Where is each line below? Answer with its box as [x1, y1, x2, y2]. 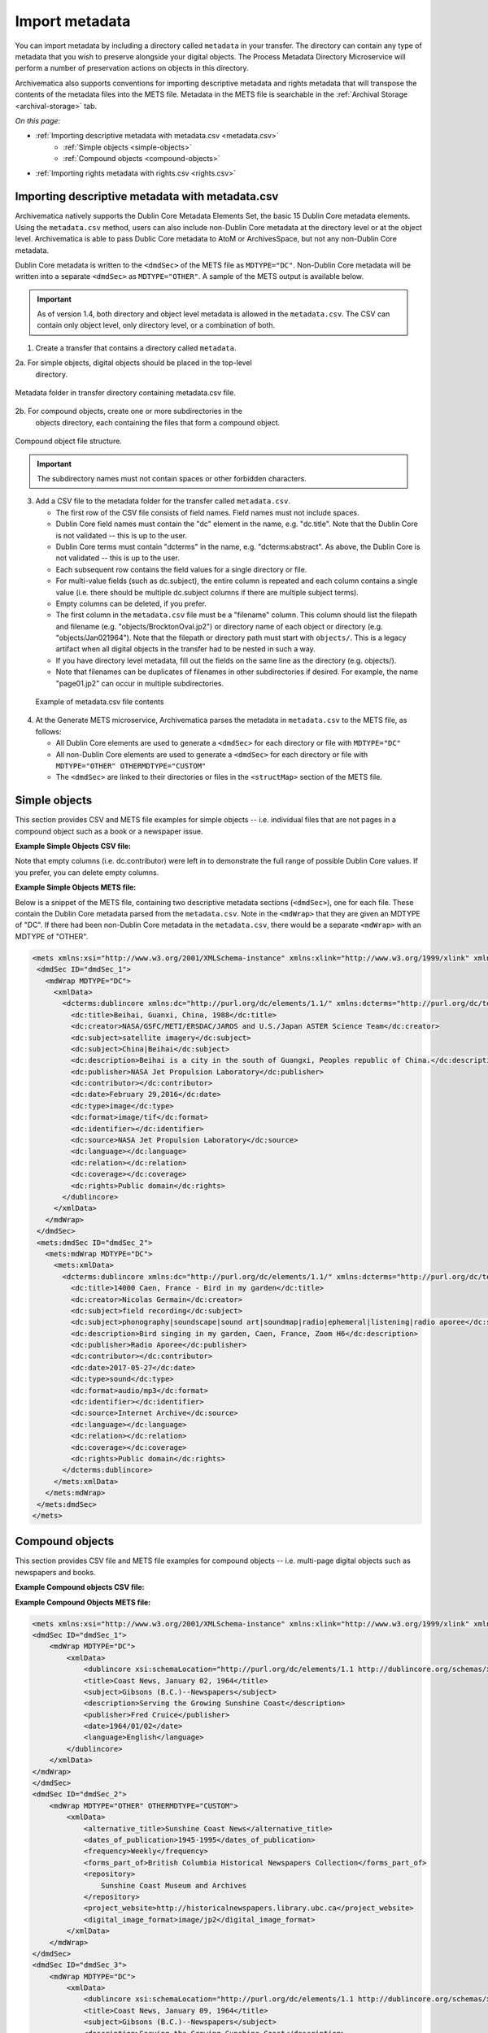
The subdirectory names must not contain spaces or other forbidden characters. [37, 474, 307, 483]
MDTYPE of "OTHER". [15, 931, 89, 941]
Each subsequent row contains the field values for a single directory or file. [55, 564, 307, 574]
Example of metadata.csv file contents [35, 697, 164, 707]
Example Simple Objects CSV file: [15, 842, 132, 851]
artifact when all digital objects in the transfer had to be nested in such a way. [55, 644, 316, 654]
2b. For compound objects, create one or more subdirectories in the [15, 407, 243, 416]
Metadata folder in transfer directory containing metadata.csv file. [15, 388, 236, 398]
